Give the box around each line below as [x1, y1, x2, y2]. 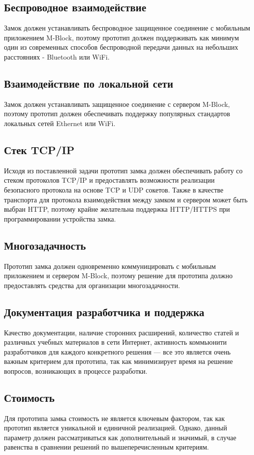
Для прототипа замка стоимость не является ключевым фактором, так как [4, 413, 225, 423]
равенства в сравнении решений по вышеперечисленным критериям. [4, 442, 209, 452]
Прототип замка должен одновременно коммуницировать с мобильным [4, 260, 216, 271]
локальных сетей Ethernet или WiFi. [4, 118, 116, 128]
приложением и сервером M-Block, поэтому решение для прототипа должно [4, 270, 233, 281]
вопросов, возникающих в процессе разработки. [4, 365, 148, 376]
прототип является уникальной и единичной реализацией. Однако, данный [4, 422, 227, 433]
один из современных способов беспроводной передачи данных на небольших [4, 42, 238, 52]
